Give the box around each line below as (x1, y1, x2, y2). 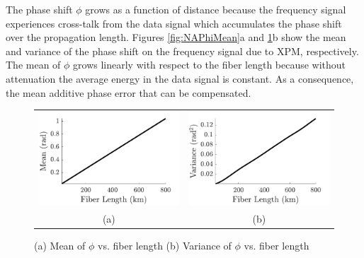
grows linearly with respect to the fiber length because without (73, 57, 346, 72)
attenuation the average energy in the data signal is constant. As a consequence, (6, 71, 354, 86)
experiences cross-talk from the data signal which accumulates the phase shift (6, 16, 342, 30)
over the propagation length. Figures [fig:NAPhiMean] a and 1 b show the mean (6, 30, 346, 45)
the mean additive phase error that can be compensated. (6, 85, 251, 100)
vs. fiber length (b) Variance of (98, 238, 232, 252)
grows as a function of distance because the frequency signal (85, 2, 346, 16)
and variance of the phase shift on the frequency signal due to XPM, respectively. (6, 43, 359, 58)
